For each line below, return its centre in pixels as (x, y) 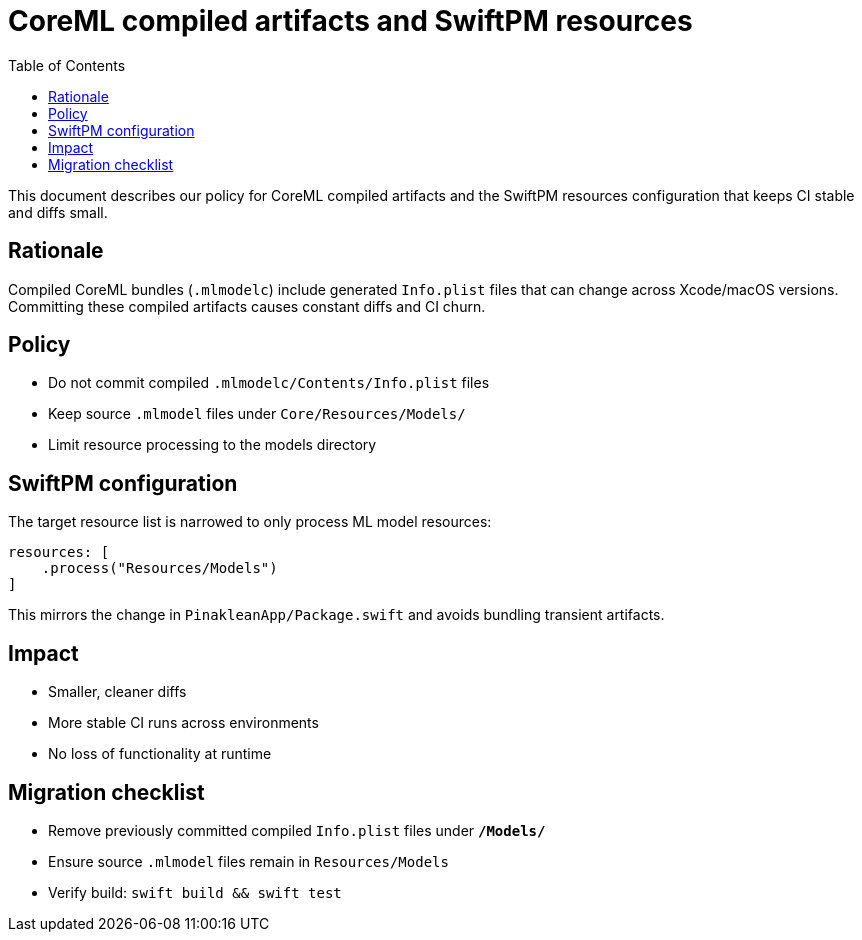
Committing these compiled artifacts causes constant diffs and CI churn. (247, 306)
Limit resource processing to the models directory (212, 445)
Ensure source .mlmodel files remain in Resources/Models (248, 861)
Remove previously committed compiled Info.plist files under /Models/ (297, 830)
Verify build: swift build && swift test (195, 892)
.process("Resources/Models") (159, 568)
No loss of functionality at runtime (160, 754)
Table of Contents (67, 65)
